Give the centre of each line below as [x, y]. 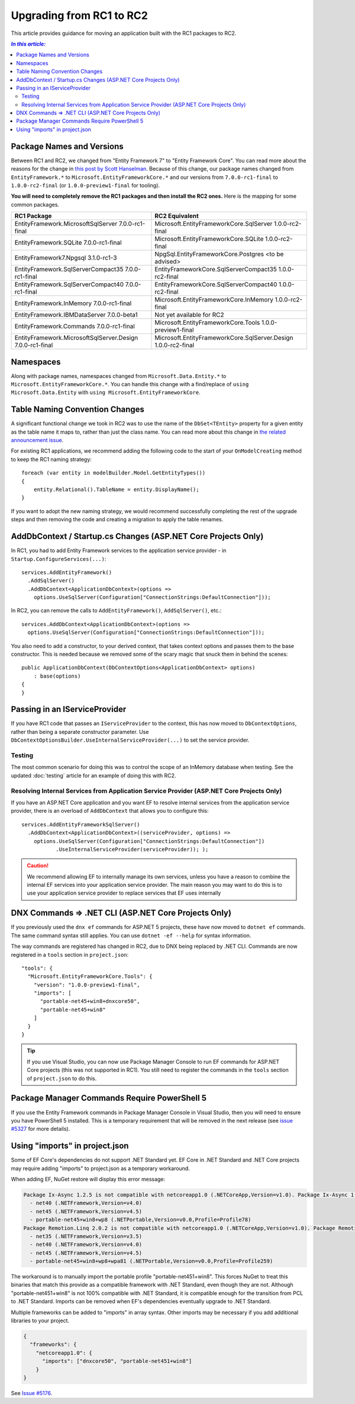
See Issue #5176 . [32, 1393]
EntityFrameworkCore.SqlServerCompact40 [216, 284]
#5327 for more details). [41, 1129]
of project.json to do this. [62, 1078]
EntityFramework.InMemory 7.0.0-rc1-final [73, 303]
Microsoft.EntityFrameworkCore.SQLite [209, 239]
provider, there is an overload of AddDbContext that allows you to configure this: [110, 811]
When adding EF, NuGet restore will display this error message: [88, 1179]
